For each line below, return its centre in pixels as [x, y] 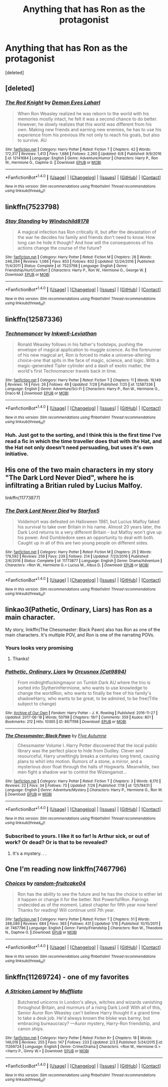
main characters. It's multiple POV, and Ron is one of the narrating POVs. [80, 635]
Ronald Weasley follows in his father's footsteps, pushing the [80, 344]
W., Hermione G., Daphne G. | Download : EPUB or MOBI [53, 162]
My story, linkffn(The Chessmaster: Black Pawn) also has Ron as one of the [83, 629]
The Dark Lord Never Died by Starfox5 [52, 510]
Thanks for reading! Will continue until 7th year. [66, 910]
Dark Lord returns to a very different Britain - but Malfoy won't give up [89, 532]
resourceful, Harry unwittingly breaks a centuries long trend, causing [88, 756]
